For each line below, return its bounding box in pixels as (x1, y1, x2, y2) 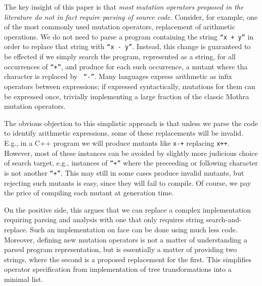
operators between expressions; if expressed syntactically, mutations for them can (4, 81, 255, 91)
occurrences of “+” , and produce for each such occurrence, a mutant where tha (4, 61, 248, 71)
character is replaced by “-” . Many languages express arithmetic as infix (4, 71, 232, 81)
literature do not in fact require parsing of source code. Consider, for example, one (4, 11, 257, 22)
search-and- (206, 214, 242, 225)
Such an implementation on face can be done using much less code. (30, 224, 238, 234)
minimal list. (4, 273, 43, 284)
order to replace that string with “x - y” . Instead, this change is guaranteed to (4, 41, 251, 52)
